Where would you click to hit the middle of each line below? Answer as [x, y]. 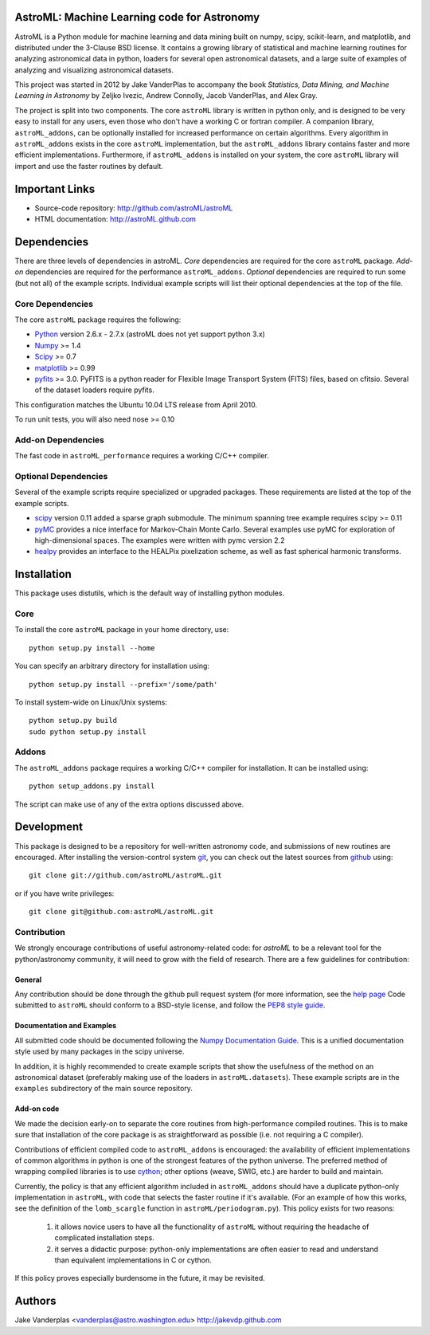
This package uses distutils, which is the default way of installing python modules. [150, 593]
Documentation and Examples [66, 1026]
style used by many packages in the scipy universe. [100, 1051]
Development [49, 827]
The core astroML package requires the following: [98, 320]
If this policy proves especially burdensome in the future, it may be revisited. [140, 1278]
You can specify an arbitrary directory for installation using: [112, 666]
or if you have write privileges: [64, 893]
